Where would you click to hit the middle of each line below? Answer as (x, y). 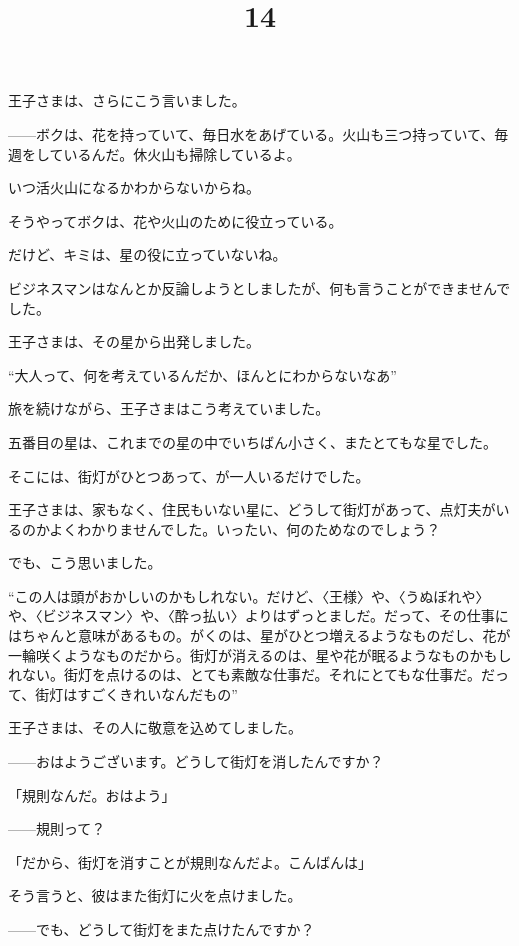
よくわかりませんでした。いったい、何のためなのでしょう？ (245, 528)
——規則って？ (57, 828)
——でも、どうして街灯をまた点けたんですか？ (161, 929)
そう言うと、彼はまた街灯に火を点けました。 (155, 895)
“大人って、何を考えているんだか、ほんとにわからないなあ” (202, 374)
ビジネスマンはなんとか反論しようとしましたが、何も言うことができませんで (259, 287)
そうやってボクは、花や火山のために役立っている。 (175, 220)
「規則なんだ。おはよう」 (92, 794)
